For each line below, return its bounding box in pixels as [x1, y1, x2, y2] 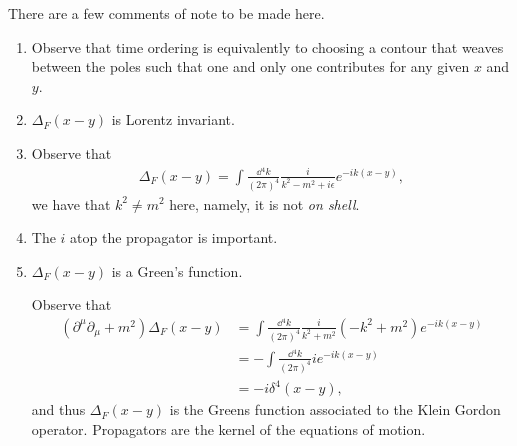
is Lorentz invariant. [111, 109, 235, 130]
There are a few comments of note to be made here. [8, 3, 325, 23]
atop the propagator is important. [70, 227, 278, 248]
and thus [31, 399, 86, 420]
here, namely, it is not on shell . [169, 193, 360, 214]
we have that [31, 193, 111, 214]
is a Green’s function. [111, 260, 243, 281]
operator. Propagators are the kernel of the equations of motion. [31, 418, 426, 439]
